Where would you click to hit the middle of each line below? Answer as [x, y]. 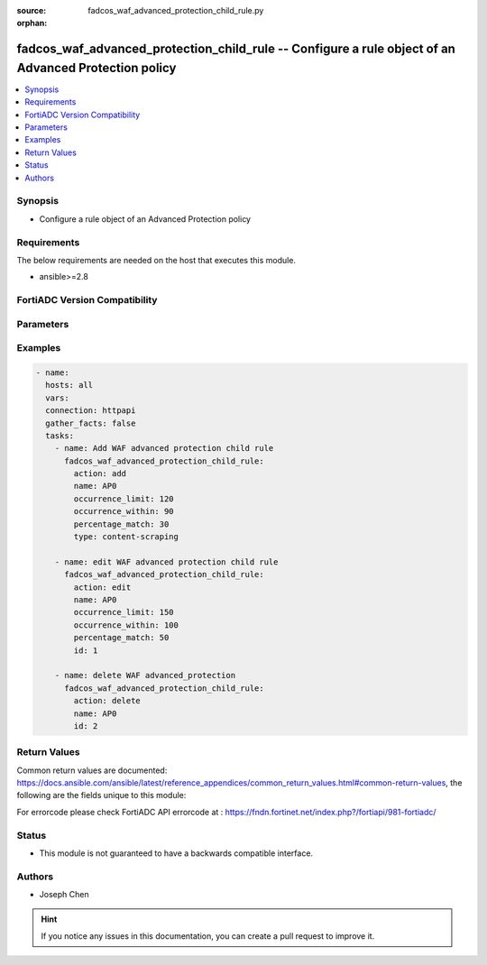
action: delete [107, 701]
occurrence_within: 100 [126, 625]
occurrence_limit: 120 [124, 499]
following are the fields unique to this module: [101, 795]
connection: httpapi [91, 411]
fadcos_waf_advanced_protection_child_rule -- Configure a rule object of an [236, 49]
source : [32, 10]
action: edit [102, 587]
